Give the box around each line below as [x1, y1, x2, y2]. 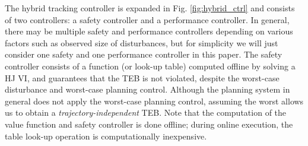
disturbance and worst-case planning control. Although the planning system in [5, 83, 290, 96]
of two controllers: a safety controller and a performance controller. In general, [5, 13, 290, 26]
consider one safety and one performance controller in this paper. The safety [5, 48, 282, 61]
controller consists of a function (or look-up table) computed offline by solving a [5, 59, 296, 72]
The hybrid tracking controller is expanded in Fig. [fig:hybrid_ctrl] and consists [5, 2, 295, 14]
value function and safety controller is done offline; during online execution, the [5, 118, 293, 130]
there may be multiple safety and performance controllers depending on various [5, 25, 293, 37]
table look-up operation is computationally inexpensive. [5, 129, 207, 142]
